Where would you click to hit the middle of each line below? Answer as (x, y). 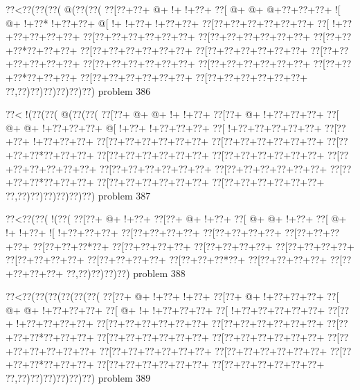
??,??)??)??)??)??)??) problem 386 (78, 90)
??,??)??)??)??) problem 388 (126, 273)
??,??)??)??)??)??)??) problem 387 (78, 195)
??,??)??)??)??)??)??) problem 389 (78, 377)
